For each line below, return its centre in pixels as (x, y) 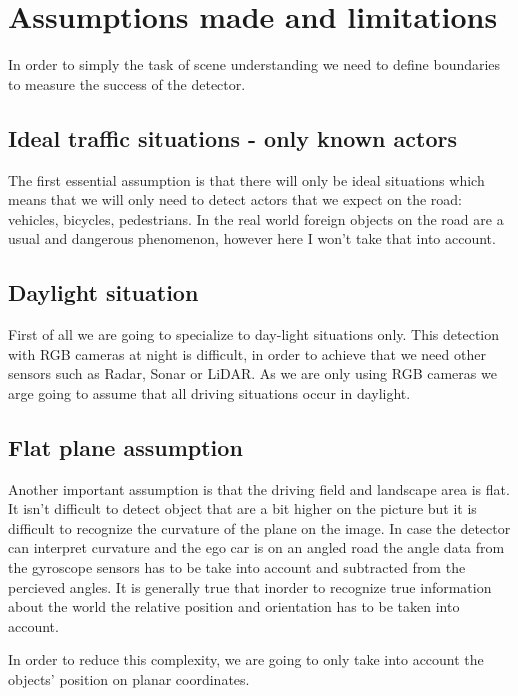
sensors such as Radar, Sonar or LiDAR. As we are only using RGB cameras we (252, 373)
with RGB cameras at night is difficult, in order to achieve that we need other (247, 353)
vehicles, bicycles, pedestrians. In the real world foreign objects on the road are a (256, 218)
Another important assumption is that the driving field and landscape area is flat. (259, 488)
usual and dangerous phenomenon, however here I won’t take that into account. (252, 238)
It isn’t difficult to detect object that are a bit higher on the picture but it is (242, 508)
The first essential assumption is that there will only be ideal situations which (246, 179)
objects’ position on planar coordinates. (129, 679)
